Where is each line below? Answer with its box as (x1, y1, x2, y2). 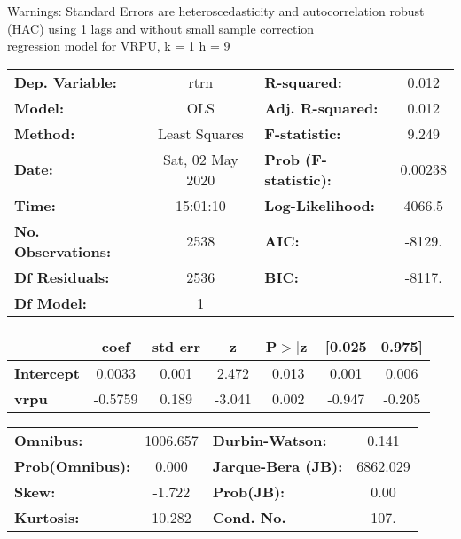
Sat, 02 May (162, 148, 238, 169)
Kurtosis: (14, 506, 80, 527)
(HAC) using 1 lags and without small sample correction (7, 19, 315, 37)
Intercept (14, 362, 80, 383)
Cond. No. (212, 506, 286, 527)
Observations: (14, 240, 112, 262)
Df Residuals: (14, 266, 110, 287)
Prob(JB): (212, 480, 285, 502)
